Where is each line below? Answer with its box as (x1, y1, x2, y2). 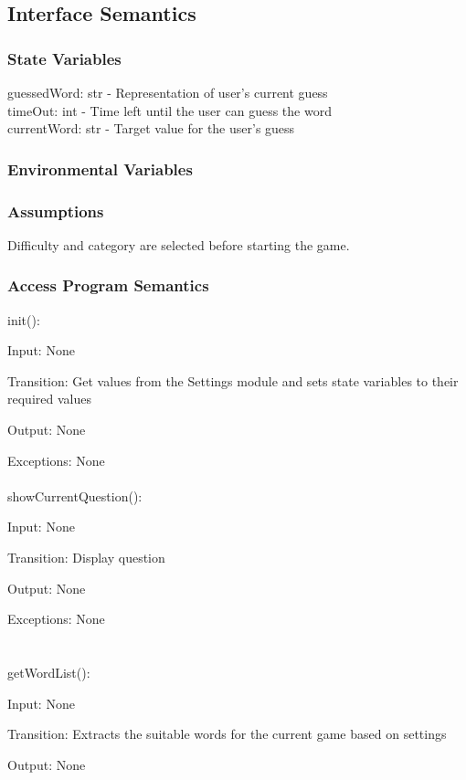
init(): (7, 310, 40, 329)
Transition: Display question (7, 548, 165, 566)
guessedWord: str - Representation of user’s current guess (7, 83, 328, 101)
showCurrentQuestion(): (7, 486, 143, 505)
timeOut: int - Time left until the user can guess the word (7, 100, 332, 120)
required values (7, 389, 91, 408)
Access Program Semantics (7, 274, 209, 297)
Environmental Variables (7, 157, 193, 180)
